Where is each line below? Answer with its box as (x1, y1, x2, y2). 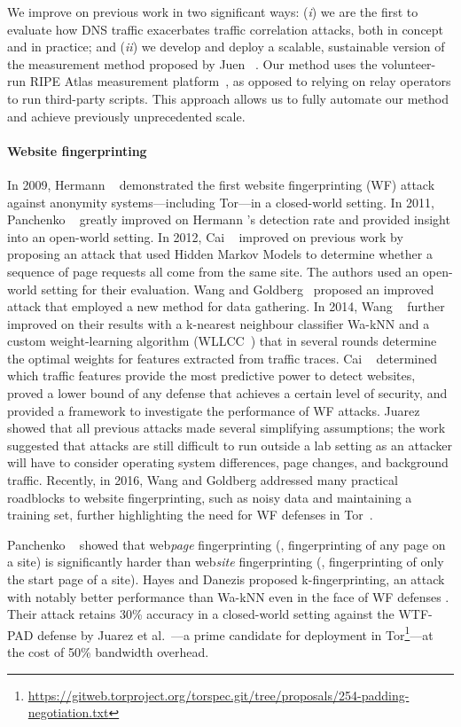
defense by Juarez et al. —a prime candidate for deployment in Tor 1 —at (37, 622, 434, 644)
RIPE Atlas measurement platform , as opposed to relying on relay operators (29, 72, 451, 90)
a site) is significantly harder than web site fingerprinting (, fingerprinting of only (7, 552, 444, 571)
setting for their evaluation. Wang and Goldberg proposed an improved (41, 279, 434, 298)
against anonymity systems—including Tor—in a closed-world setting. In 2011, (7, 192, 434, 211)
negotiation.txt (27, 703, 109, 722)
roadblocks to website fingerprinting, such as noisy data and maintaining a (7, 488, 412, 506)
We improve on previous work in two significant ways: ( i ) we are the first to (7, 3, 418, 20)
